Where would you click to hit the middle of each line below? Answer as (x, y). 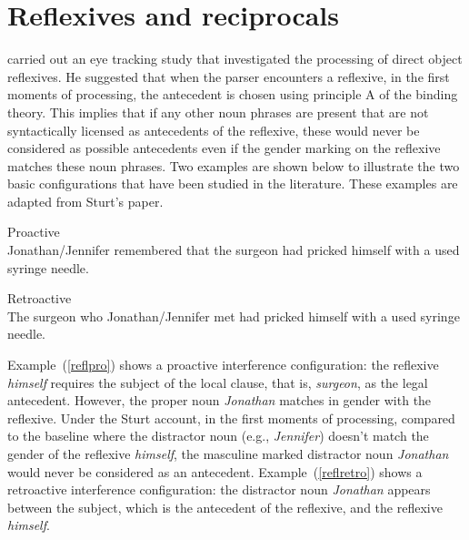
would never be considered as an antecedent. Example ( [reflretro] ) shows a (215, 471)
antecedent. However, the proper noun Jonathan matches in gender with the (220, 400)
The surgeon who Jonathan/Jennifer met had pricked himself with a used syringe (234, 316)
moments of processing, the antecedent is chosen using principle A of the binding (233, 94)
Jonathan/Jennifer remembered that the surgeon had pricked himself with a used (234, 250)
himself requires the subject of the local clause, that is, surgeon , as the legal (218, 382)
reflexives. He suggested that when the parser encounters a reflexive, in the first (229, 76)
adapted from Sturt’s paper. (85, 201)
